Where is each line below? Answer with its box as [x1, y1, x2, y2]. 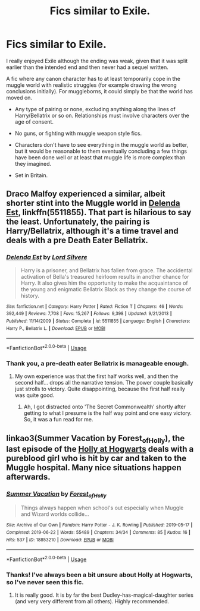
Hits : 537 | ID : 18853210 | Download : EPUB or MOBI [6, 537, 114, 543]
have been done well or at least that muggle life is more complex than [14, 153, 186, 161]
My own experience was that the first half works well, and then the [14, 373, 179, 380]
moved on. [6, 94, 33, 101]
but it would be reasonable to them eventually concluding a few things [14, 147, 187, 155]
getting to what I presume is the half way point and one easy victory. [23, 410, 192, 417]
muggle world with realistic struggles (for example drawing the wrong [6, 81, 177, 89]
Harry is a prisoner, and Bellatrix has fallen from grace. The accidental [20, 266, 193, 274]
